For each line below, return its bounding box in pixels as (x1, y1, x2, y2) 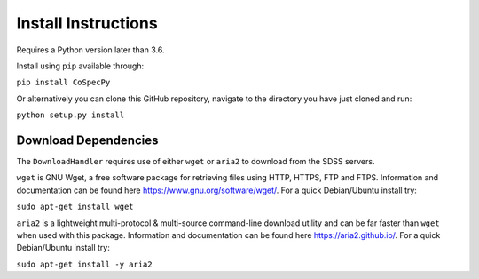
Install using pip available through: (16, 60, 145, 71)
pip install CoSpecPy (16, 77, 111, 88)
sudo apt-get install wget (16, 202, 134, 212)
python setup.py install (16, 110, 124, 120)
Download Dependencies (16, 132, 159, 147)
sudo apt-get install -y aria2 (16, 259, 153, 269)
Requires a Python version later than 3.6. (16, 44, 165, 55)
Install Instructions (16, 13, 159, 33)
